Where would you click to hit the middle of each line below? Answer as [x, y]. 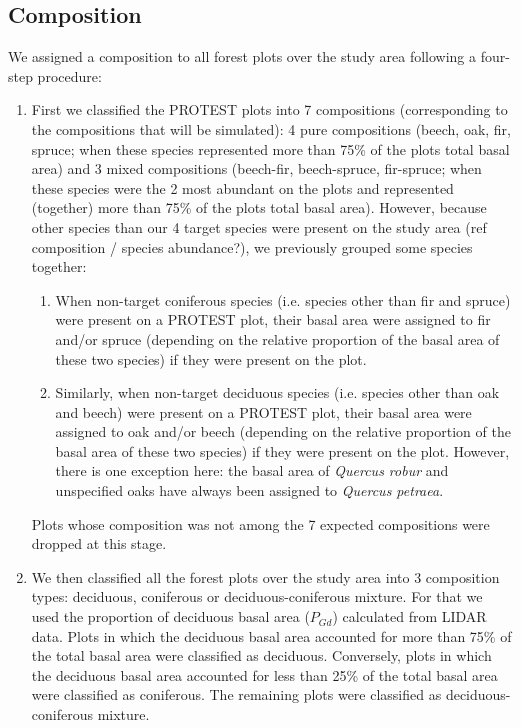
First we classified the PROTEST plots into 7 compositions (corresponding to [269, 109]
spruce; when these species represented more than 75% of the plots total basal [270, 148]
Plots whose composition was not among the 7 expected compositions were [260, 523]
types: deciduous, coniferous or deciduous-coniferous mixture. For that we [257, 596]
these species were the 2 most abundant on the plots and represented [242, 187]
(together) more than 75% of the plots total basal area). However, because [259, 207]
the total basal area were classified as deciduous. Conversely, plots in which [261, 655]
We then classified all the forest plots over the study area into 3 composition [265, 576]
